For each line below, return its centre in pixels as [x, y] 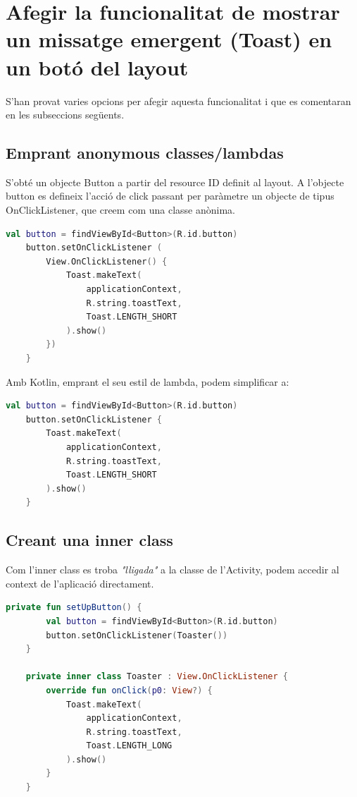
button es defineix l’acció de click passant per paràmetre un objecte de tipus [170, 196]
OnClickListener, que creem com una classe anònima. [120, 210]
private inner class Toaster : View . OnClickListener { [157, 677]
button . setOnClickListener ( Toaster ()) [137, 635]
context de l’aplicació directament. [80, 583]
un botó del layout [97, 67]
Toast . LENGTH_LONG [129, 746]
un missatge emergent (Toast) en [169, 39]
